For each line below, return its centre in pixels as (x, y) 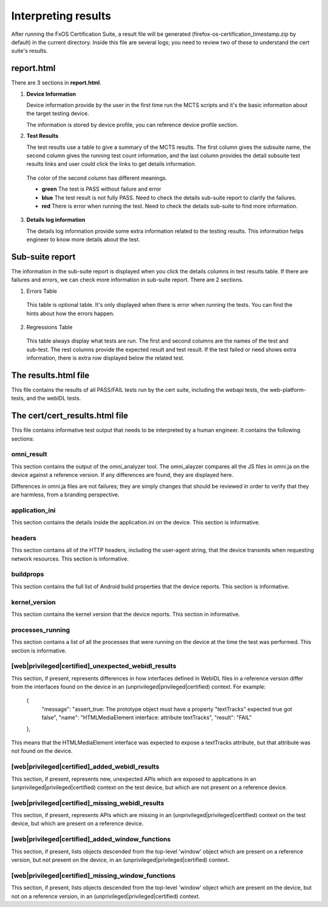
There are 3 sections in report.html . (56, 83)
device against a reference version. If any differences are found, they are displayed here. (122, 475)
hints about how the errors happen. (70, 313)
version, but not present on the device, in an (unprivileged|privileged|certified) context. (120, 860)
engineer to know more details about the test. (83, 239)
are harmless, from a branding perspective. (65, 495)
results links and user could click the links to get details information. (111, 164)
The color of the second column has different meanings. (97, 178)
